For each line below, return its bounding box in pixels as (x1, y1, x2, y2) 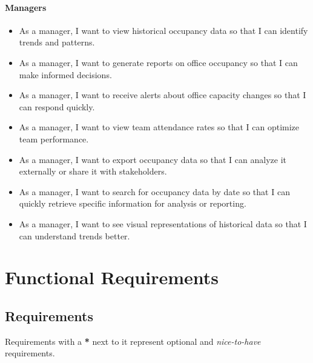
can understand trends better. (19, 229, 130, 242)
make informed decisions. (19, 68, 112, 81)
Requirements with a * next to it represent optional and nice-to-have (5, 335, 261, 347)
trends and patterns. (19, 36, 95, 48)
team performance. (19, 132, 89, 145)
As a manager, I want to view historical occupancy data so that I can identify (19, 24, 308, 36)
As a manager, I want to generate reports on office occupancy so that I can (19, 56, 298, 68)
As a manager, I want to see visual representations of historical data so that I (19, 217, 307, 230)
